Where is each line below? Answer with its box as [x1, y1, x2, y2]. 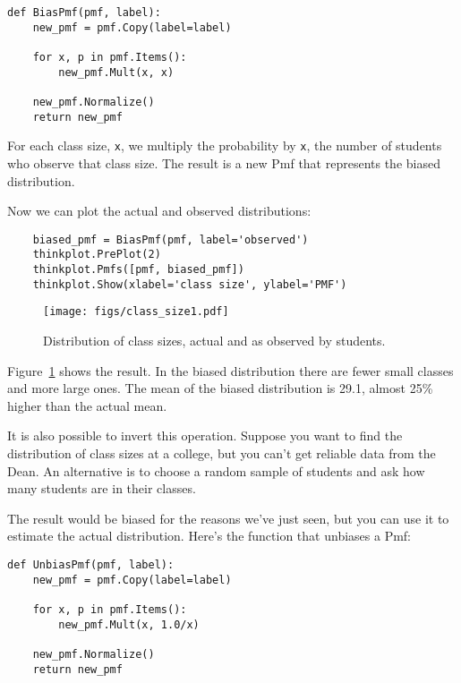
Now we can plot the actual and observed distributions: [7, 201, 312, 220]
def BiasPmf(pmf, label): [7, 6, 161, 19]
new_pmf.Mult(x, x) [58, 65, 175, 79]
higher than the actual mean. [7, 396, 167, 414]
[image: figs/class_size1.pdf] [43, 305, 229, 319]
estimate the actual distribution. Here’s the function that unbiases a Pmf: [7, 526, 412, 545]
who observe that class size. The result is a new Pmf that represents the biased [7, 153, 440, 172]
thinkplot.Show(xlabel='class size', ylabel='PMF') [32, 277, 347, 291]
